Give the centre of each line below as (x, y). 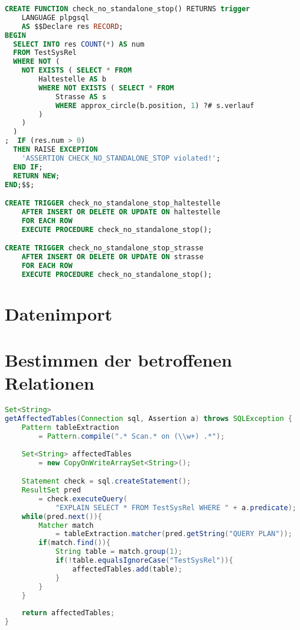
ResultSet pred (51, 490)
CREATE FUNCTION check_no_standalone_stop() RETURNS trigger (128, 9)
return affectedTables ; (68, 613)
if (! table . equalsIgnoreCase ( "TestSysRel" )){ (144, 561)
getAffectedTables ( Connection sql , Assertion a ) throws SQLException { (149, 419)
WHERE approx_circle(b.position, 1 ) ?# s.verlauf (155, 105)
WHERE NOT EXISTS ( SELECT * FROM (106, 88)
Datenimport (58, 313)
